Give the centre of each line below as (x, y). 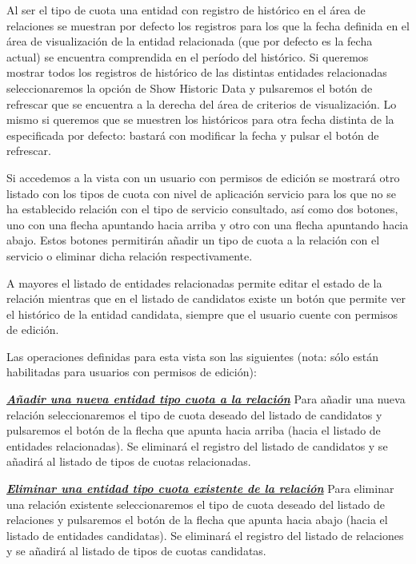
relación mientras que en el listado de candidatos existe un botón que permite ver (206, 298)
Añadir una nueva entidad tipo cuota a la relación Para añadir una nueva (206, 399)
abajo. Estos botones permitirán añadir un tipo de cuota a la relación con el (193, 240)
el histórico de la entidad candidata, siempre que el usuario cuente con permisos (202, 314)
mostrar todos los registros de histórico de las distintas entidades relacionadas (197, 72)
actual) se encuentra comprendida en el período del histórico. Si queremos (188, 56)
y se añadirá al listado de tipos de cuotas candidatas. (136, 551)
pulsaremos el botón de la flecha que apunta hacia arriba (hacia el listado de (194, 430)
